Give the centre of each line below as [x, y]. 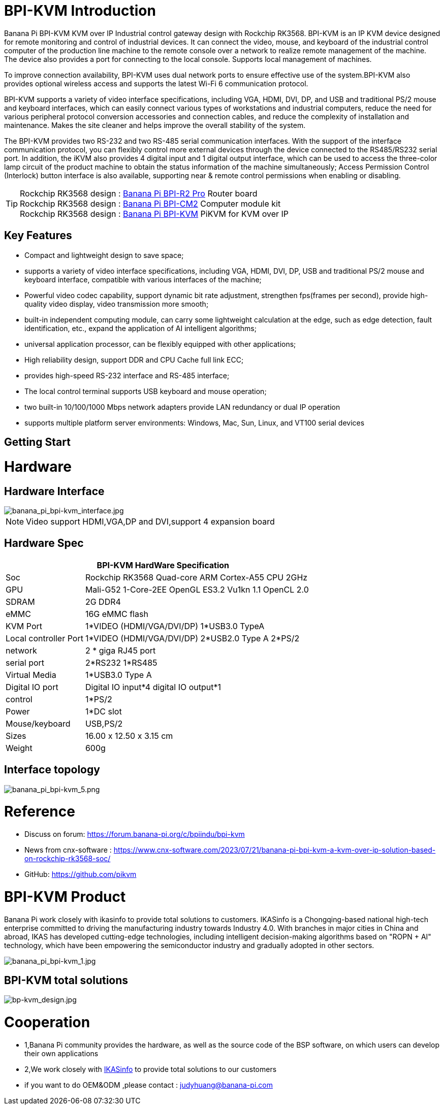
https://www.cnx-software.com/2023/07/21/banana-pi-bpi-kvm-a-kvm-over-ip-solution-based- [275, 850]
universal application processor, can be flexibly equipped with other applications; [160, 344]
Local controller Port [44, 638]
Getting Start [37, 442]
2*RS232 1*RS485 [121, 662]
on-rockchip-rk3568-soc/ [68, 859]
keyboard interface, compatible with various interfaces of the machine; [143, 279]
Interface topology [52, 770]
